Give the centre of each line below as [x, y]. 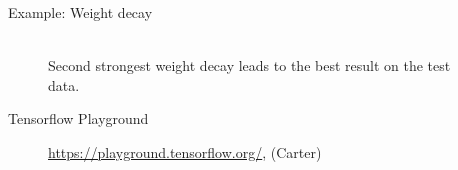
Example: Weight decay [80, 12]
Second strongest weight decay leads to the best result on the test [249, 65]
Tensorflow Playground [78, 118]
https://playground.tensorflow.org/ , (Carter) [185, 151]
